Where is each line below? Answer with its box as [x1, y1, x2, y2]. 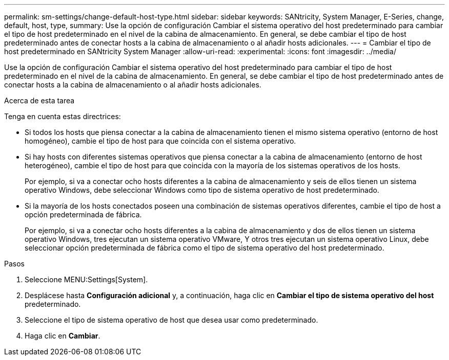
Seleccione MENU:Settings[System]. [25, 275, 148, 284]
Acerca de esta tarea [4, 96, 75, 105]
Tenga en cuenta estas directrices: [4, 112, 121, 121]
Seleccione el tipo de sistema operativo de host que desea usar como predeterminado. [25, 316, 318, 324]
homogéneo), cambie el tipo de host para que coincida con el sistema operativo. [25, 137, 296, 145]
